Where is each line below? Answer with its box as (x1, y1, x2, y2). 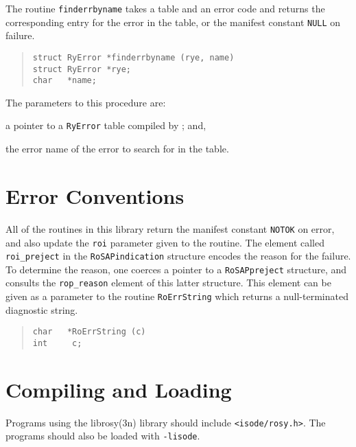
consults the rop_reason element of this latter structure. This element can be (5, 275, 331, 290)
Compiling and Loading (5, 375, 232, 403)
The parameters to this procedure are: (5, 95, 166, 109)
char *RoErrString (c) (32, 327, 146, 337)
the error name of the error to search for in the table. (5, 141, 229, 156)
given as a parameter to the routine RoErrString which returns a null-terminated (5, 289, 348, 303)
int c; (32, 339, 82, 349)
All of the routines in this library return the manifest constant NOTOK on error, (5, 221, 335, 236)
